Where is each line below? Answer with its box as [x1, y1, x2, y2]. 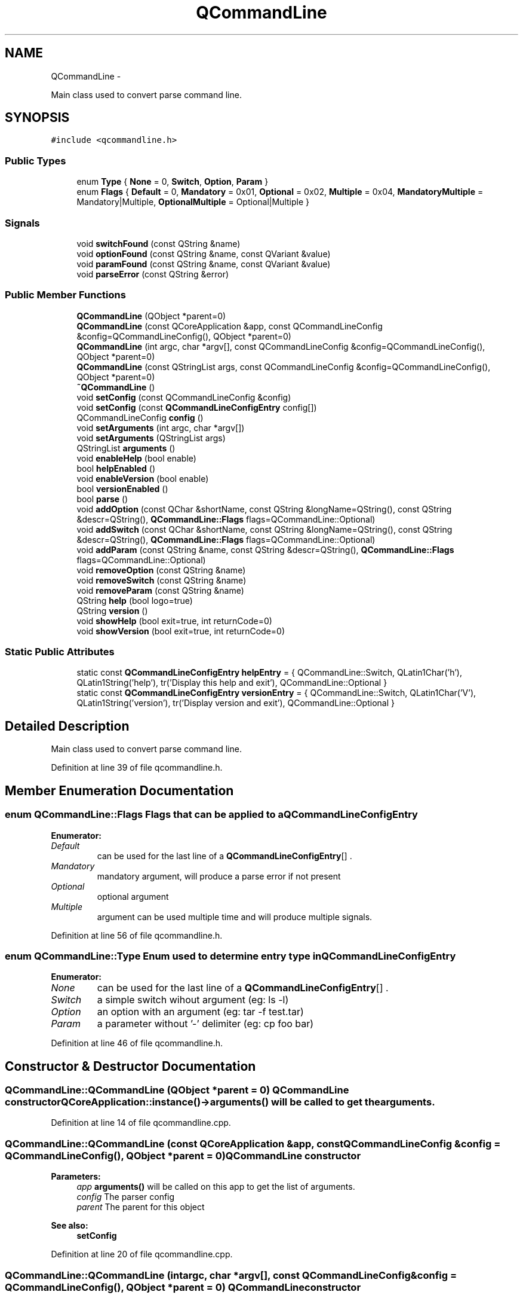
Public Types [5, 154, 66, 167]
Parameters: [51, 1171, 101, 1182]
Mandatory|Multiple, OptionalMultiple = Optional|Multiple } [76, 197, 309, 207]
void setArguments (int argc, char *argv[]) [76, 422, 245, 433]
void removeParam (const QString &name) [76, 585, 244, 595]
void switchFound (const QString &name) [76, 238, 241, 249]
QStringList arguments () [76, 442, 176, 453]
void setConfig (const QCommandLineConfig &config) [76, 392, 291, 402]
